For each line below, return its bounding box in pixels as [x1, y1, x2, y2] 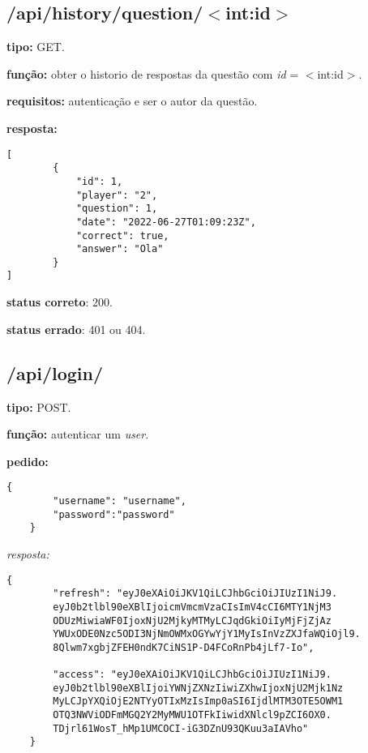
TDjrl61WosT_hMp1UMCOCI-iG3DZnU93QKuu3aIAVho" [53, 722, 309, 734]
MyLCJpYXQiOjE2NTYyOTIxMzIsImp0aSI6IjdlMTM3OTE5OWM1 [53, 695, 344, 708]
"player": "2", [75, 189, 158, 201]
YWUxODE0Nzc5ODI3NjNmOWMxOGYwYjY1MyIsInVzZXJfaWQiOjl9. [53, 628, 361, 640]
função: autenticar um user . [6, 426, 149, 443]
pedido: [6, 452, 49, 469]
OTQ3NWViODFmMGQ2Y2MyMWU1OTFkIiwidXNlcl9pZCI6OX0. [53, 709, 332, 721]
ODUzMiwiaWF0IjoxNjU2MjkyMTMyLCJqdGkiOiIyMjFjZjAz [53, 614, 332, 627]
